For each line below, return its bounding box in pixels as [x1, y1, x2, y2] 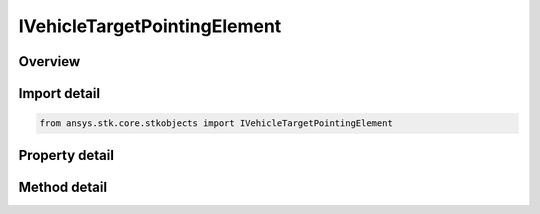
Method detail [18, 178, 108, 195]
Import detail [18, 85, 100, 102]
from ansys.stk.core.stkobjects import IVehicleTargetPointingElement [39, 118, 394, 129]
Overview [18, 53, 81, 70]
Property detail [18, 146, 115, 164]
